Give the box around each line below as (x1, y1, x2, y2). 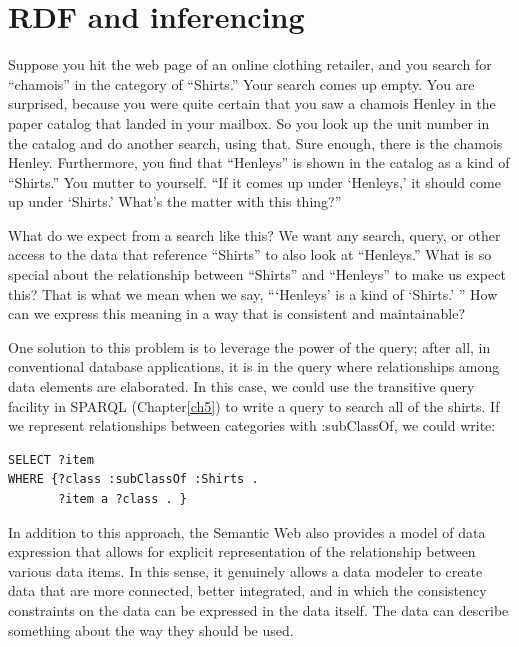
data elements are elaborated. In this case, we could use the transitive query (8, 376, 475, 397)
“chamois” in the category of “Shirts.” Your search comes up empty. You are (8, 73, 475, 94)
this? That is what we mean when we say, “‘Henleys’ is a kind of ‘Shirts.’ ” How (8, 283, 498, 304)
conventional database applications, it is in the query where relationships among (8, 356, 500, 377)
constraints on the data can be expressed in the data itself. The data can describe (8, 599, 509, 620)
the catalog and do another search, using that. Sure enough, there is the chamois (8, 132, 503, 153)
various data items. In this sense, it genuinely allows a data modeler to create (8, 560, 483, 581)
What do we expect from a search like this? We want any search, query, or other (8, 224, 501, 245)
